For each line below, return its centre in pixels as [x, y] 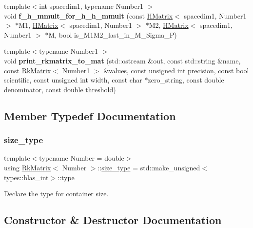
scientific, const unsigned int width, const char [73, 80]
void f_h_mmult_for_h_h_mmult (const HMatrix [88, 15]
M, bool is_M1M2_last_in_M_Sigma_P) [113, 34]
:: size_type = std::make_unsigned [149, 167]
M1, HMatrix [39, 25]
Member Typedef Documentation [90, 115]
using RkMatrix [28, 167]
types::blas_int [26, 177]
